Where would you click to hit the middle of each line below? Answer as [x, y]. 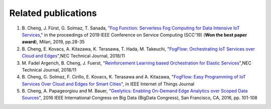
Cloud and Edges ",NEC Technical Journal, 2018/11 [74, 56]
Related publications [53, 13]
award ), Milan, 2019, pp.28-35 [53, 42]
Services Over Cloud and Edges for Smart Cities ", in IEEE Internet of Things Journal [108, 84]
